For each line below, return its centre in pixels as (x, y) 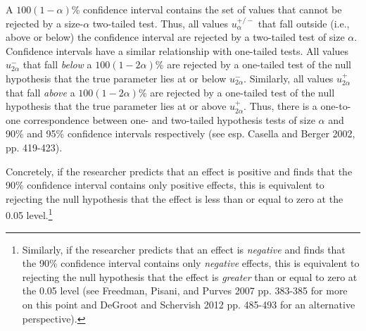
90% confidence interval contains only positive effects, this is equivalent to (165, 185)
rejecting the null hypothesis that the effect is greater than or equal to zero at (190, 276)
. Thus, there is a (280, 106)
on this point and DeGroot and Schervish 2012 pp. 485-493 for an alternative (189, 304)
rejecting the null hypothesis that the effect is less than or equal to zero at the (175, 198)
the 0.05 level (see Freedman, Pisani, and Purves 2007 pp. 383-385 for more (185, 291)
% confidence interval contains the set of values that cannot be (207, 9)
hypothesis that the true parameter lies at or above (116, 106)
